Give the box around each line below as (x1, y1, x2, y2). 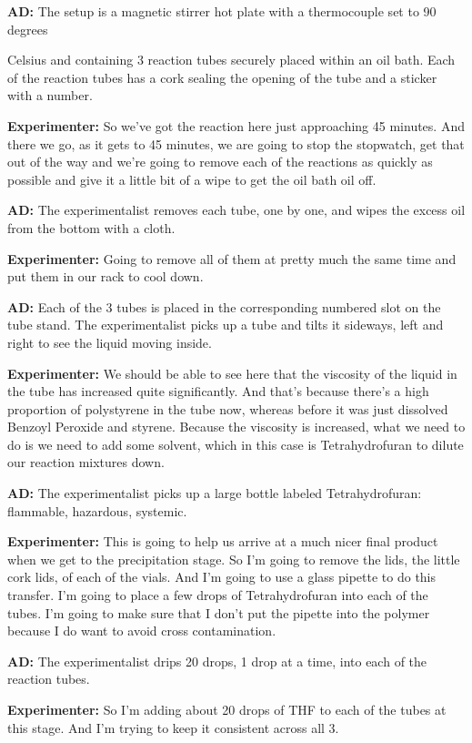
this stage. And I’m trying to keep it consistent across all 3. (7, 718, 339, 737)
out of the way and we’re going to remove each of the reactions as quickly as (7, 152, 433, 171)
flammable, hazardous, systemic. (7, 501, 187, 520)
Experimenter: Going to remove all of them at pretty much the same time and (7, 249, 457, 268)
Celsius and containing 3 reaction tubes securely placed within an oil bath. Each (7, 50, 456, 69)
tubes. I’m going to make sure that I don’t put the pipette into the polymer (7, 603, 430, 622)
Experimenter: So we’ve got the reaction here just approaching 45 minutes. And (7, 116, 465, 135)
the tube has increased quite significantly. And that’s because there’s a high (7, 382, 429, 401)
